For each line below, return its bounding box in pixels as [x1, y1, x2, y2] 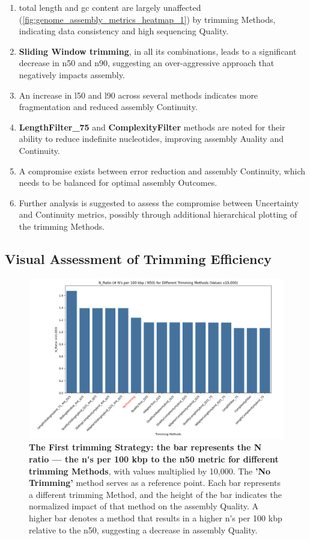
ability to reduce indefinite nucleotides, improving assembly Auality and [19, 132, 284, 145]
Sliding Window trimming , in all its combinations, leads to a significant [19, 44, 297, 57]
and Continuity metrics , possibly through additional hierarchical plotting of [19, 208, 297, 221]
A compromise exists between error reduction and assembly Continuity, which [19, 164, 305, 177]
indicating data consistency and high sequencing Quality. [19, 25, 229, 37]
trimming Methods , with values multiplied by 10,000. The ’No [29, 464, 271, 477]
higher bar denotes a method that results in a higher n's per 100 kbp [29, 511, 282, 524]
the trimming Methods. [19, 219, 105, 232]
